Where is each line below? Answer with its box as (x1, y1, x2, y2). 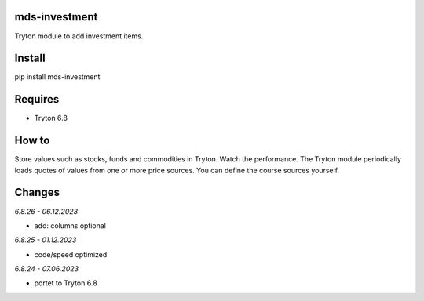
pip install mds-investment (14, 72, 101, 82)
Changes (14, 186, 60, 199)
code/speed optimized (34, 249, 108, 259)
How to (14, 134, 50, 147)
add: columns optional (34, 220, 106, 230)
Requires (14, 92, 60, 106)
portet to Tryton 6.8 (34, 278, 97, 288)
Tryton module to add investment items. (14, 31, 144, 41)
